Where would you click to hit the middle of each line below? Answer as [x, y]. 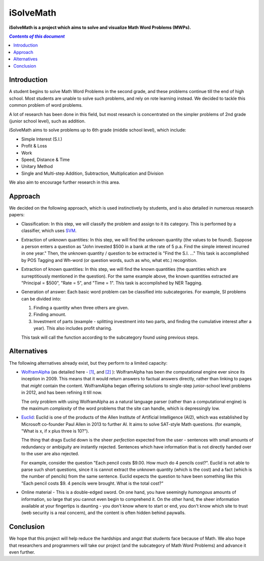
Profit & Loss [34, 146]
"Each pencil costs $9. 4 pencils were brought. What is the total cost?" [92, 483]
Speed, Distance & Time [45, 160]
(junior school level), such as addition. [47, 121]
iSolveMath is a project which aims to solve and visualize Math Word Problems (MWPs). [100, 27]
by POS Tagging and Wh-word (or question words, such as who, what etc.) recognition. [109, 260]
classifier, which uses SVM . [49, 231]
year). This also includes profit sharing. [73, 328]
